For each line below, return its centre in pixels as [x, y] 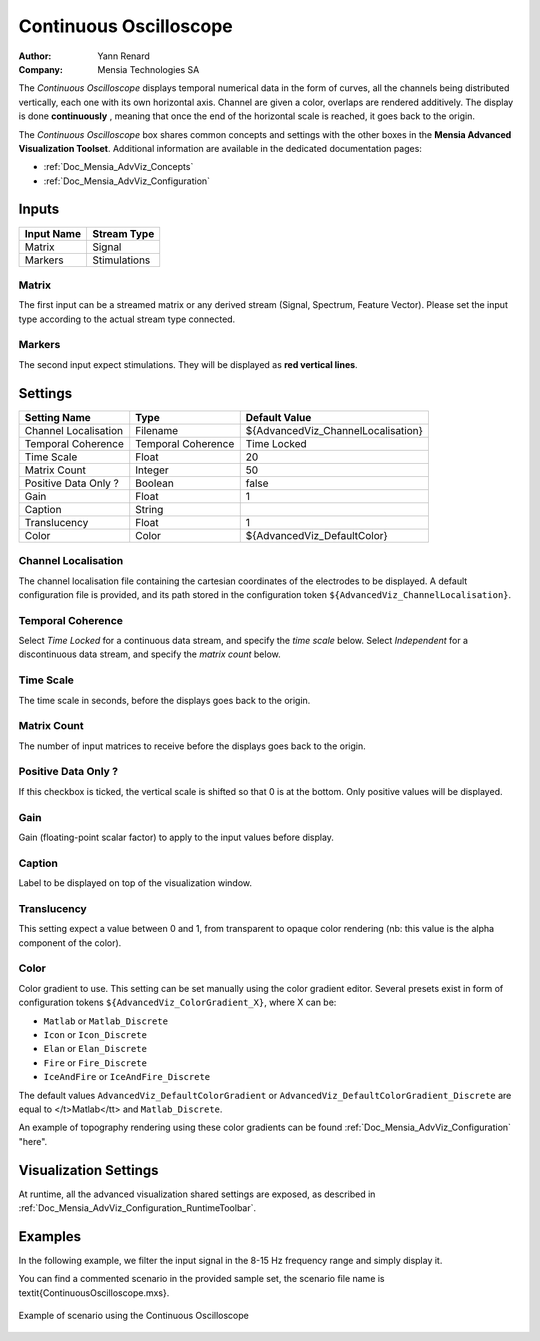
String [149, 509]
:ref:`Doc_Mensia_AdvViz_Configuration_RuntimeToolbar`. [137, 1208]
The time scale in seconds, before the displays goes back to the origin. [164, 700]
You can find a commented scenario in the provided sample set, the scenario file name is [201, 1279]
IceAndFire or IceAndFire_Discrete [126, 1077]
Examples [50, 1236]
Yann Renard [123, 56]
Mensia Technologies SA [148, 69]
